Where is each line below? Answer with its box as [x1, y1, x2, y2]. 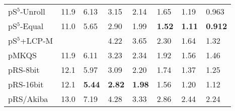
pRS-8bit [8, 64, 40, 75]
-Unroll [20, 6, 45, 17]
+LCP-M [20, 35, 53, 46]
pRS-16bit [8, 78, 44, 90]
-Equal [20, 20, 44, 32]
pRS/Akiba [8, 93, 48, 104]
